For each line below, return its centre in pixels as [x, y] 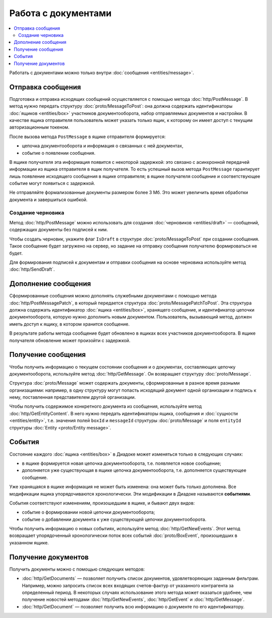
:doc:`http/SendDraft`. [32, 269]
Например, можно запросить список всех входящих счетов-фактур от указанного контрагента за [128, 585]
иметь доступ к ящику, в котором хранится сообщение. [70, 324]
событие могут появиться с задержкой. [52, 183]
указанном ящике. [29, 542]
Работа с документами [60, 13]
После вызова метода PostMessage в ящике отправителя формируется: [87, 137]
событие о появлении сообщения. [59, 153]
